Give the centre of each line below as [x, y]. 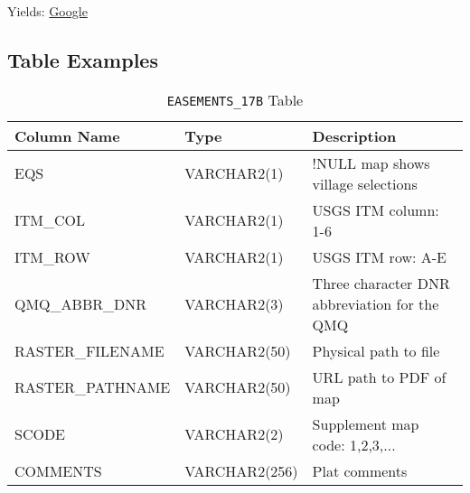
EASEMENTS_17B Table [235, 99]
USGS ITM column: [376, 209]
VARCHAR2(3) [234, 303]
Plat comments [360, 470]
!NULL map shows [371, 163]
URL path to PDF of [379, 377]
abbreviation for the [376, 303]
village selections [365, 183]
